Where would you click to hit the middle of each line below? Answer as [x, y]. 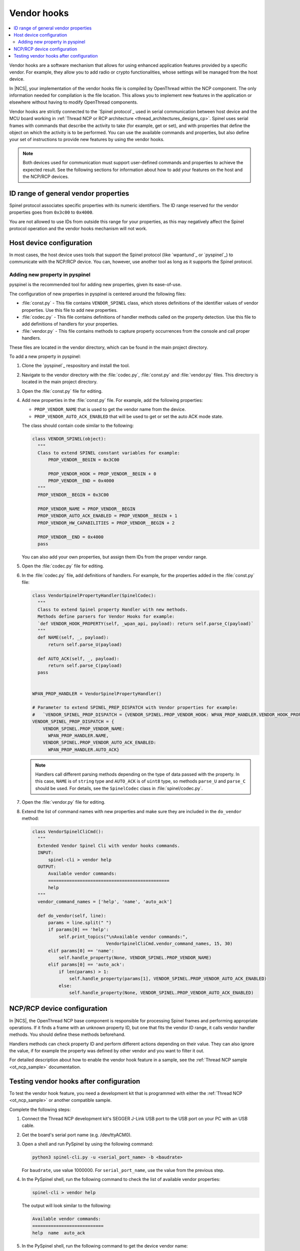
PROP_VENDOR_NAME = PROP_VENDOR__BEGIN [86, 509]
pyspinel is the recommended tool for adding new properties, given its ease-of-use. [95, 285]
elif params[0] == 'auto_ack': [86, 965]
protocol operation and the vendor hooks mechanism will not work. [78, 229]
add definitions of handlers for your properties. [70, 324]
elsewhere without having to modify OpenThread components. [74, 102]
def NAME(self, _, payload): [73, 638]
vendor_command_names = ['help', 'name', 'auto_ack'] [105, 901]
